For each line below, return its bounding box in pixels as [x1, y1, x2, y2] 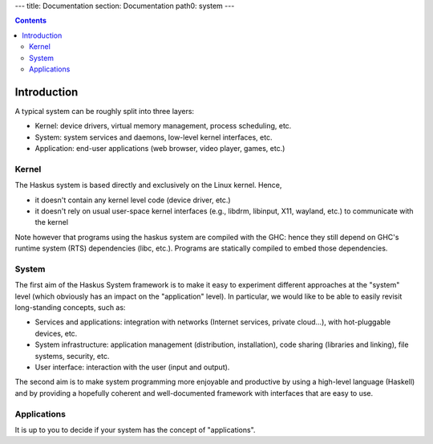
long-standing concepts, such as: [14, 303, 126, 312]
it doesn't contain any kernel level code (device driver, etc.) [34, 195, 232, 205]
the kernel [34, 218, 68, 227]
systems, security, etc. [34, 351, 110, 360]
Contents [14, 16, 47, 26]
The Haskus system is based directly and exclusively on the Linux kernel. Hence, [14, 181, 282, 190]
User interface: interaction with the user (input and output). [34, 362, 230, 372]
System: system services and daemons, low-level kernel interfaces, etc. [34, 132, 273, 142]
